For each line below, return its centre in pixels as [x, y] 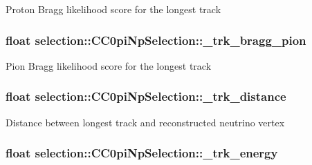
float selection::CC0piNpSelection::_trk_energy [142, 153]
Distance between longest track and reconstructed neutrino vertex [145, 122]
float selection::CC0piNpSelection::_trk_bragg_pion [156, 40]
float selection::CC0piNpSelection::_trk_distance [146, 96]
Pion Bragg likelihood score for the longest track [109, 65]
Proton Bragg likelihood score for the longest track [113, 9]
